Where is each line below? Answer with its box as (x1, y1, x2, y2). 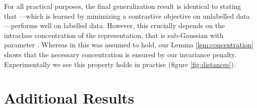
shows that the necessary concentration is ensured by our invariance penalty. (4, 49, 237, 59)
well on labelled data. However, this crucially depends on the (40, 20, 225, 31)
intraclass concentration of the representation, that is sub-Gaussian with (4, 30, 224, 40)
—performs (4, 20, 38, 31)
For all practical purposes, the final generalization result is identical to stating (4, 1, 241, 11)
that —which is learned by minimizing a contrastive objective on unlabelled (4, 10, 234, 21)
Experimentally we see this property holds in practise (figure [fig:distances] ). (4, 59, 236, 69)
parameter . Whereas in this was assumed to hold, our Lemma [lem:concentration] (4, 39, 254, 50)
